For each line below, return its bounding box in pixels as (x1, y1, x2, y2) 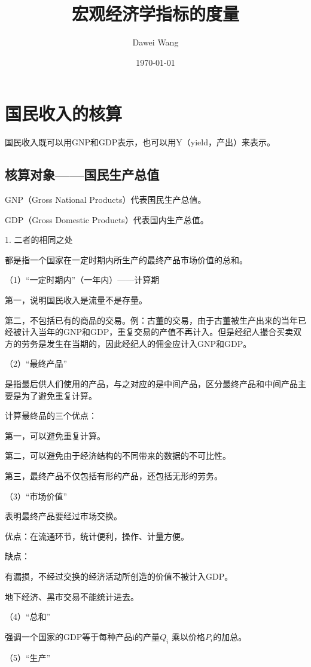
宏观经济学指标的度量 (71, 1, 239, 26)
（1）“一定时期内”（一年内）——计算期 (5, 273, 160, 286)
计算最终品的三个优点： (5, 409, 97, 422)
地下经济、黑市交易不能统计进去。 (5, 590, 139, 602)
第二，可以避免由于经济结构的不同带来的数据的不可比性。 (5, 449, 231, 462)
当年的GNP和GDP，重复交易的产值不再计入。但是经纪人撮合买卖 (38, 325, 294, 338)
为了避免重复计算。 (21, 389, 97, 401)
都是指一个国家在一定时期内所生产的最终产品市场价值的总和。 (5, 253, 248, 266)
